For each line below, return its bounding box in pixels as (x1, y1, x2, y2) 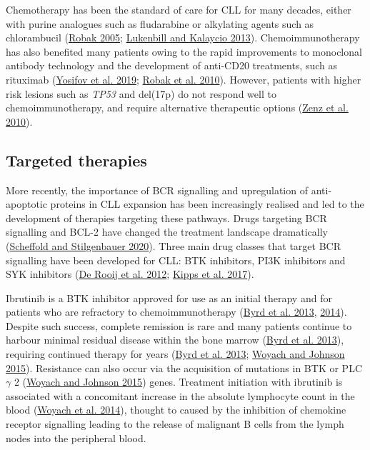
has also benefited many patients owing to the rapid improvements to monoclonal (6, 44, 362, 59)
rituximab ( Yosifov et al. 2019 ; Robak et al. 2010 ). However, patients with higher (6, 71, 361, 86)
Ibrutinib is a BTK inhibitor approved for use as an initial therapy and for (6, 290, 332, 305)
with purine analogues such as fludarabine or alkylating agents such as (6, 16, 314, 31)
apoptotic (6, 196, 47, 211)
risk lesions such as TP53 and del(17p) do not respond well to (6, 86, 276, 101)
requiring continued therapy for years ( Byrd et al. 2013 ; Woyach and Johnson (6, 346, 345, 361)
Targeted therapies (6, 149, 147, 171)
